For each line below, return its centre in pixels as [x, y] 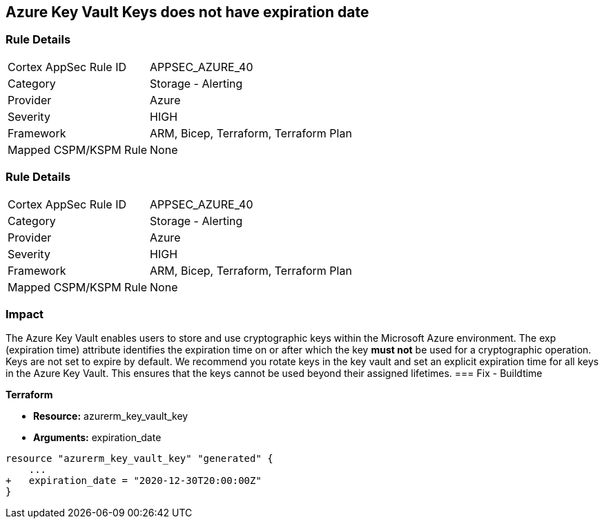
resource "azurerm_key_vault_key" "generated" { [139, 459]
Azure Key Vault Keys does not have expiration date [187, 12]
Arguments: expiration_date [97, 438]
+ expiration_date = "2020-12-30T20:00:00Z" [134, 481]
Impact [25, 314]
